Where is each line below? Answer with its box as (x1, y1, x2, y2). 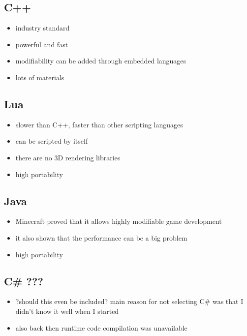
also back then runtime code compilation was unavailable (15, 322, 187, 333)
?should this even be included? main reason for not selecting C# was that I (15, 296, 244, 306)
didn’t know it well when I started (15, 305, 119, 316)
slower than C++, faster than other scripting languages (15, 119, 183, 129)
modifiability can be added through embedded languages (15, 56, 186, 66)
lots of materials (15, 72, 64, 82)
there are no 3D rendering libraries (15, 152, 121, 162)
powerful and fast (15, 39, 68, 49)
